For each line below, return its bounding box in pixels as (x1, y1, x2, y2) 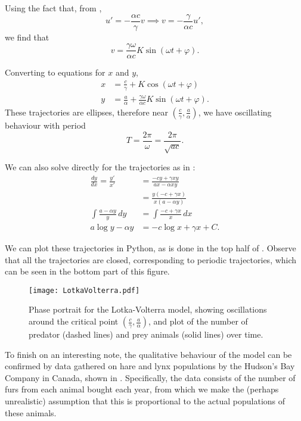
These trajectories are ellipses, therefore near (5, 105, 168, 118)
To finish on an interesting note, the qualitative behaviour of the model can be (5, 348, 292, 360)
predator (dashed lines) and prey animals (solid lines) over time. (29, 328, 263, 341)
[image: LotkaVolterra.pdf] (29, 286, 140, 295)
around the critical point (29, 315, 119, 328)
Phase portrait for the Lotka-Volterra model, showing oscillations (29, 303, 267, 316)
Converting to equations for (5, 66, 105, 79)
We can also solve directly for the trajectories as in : (5, 161, 196, 173)
